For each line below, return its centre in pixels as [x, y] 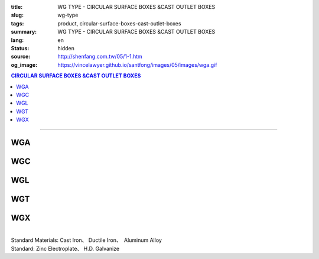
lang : [17, 40]
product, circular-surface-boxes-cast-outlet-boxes [119, 23]
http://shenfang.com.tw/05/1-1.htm [100, 57]
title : [17, 7]
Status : [20, 48]
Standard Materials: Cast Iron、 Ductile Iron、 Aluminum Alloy [87, 240]
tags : [17, 23]
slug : [17, 15]
